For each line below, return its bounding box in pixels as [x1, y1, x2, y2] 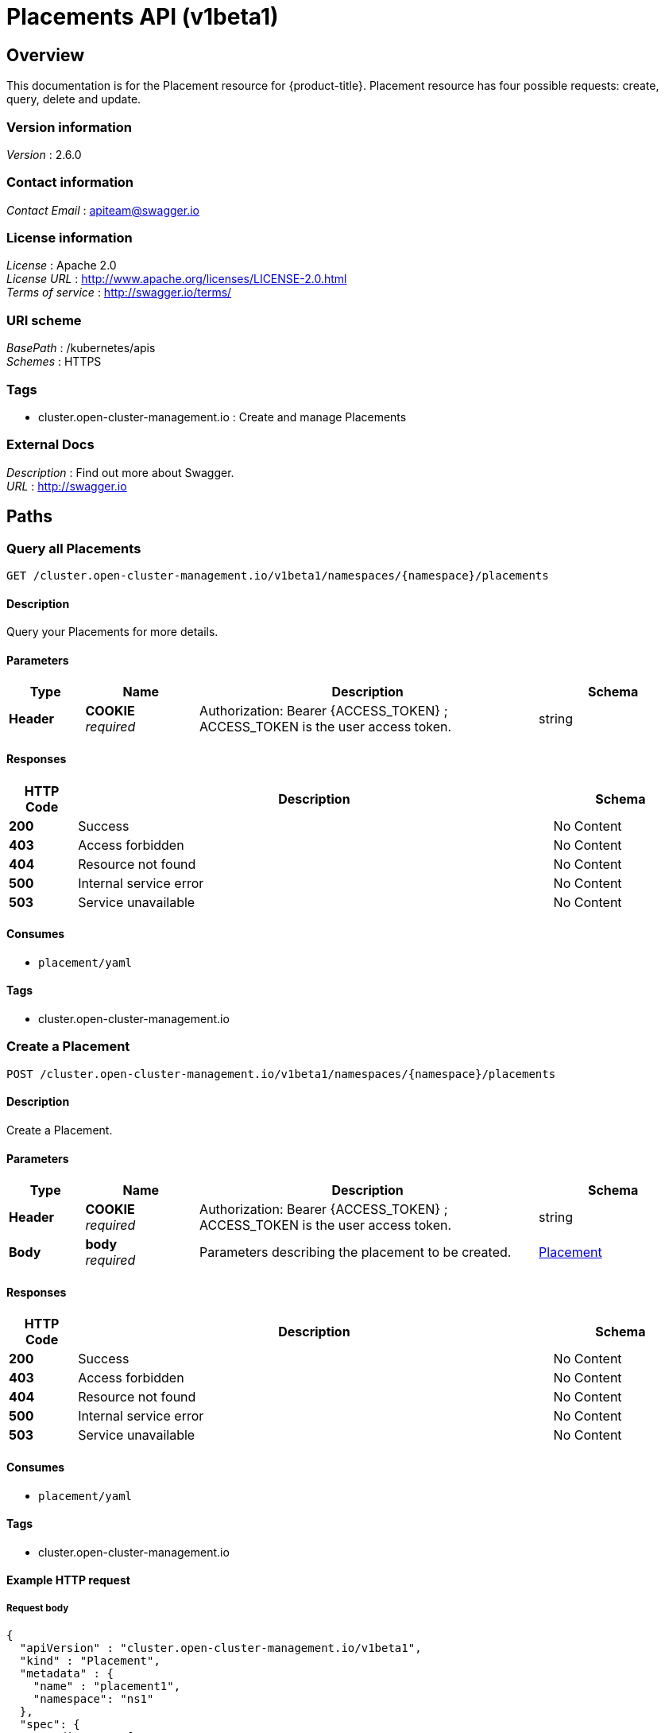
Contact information [6, 174, 134, 191]
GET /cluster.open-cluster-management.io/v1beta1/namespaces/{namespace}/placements [6, 568, 549, 582]
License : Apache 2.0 [6, 258, 117, 273]
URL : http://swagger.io [6, 479, 127, 493]
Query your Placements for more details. [6, 625, 218, 639]
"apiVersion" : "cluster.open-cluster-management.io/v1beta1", [19, 1642, 422, 1655]
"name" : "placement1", [33, 1680, 181, 1693]
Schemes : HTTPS [6, 355, 102, 369]
